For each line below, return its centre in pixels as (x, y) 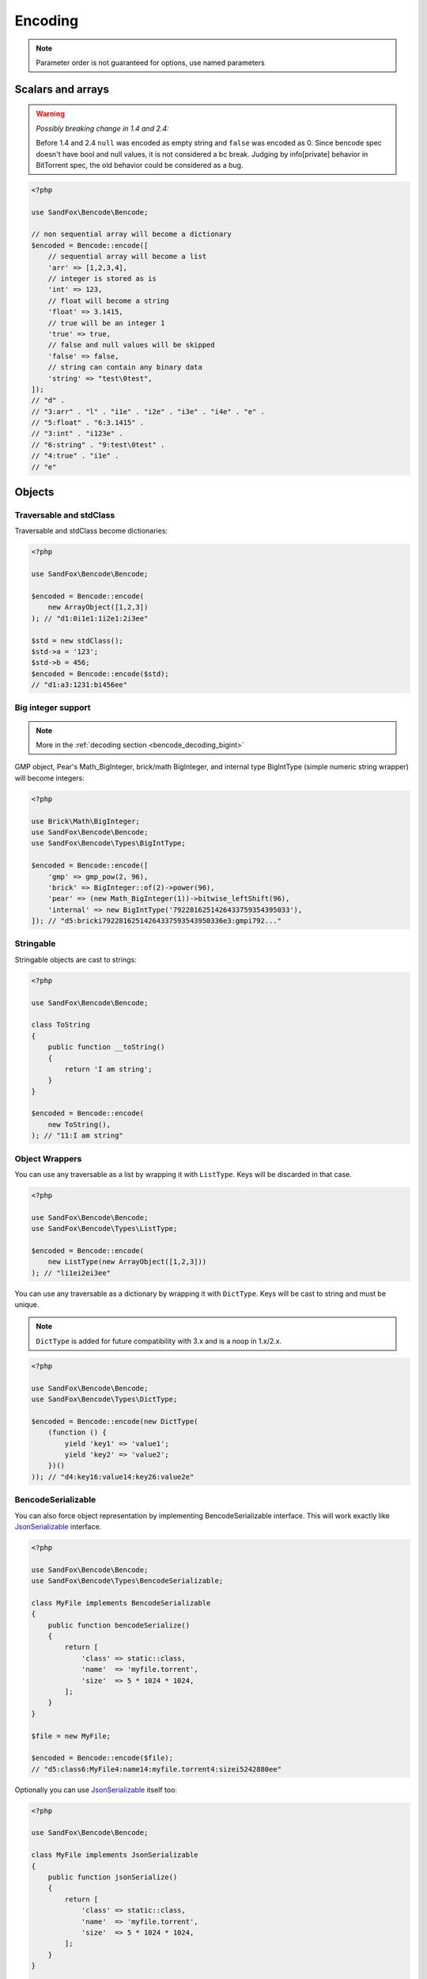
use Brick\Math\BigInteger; (85, 821)
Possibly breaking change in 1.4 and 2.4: (102, 128)
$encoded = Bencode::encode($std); (100, 674)
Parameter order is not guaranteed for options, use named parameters (150, 63)
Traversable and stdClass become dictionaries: (91, 531)
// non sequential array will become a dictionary (132, 234)
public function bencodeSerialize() (119, 1625)
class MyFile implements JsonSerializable (115, 1855)
